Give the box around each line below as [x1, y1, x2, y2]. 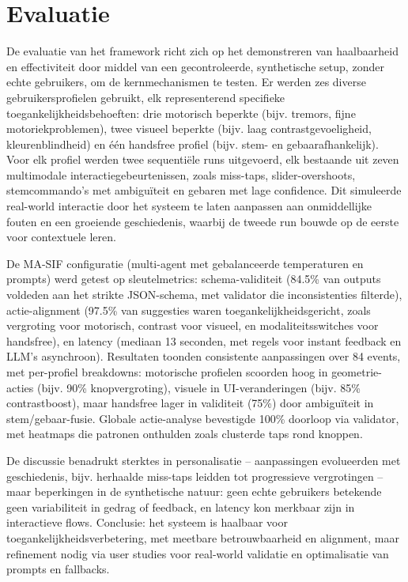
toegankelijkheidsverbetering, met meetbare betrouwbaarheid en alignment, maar [6, 529, 399, 546]
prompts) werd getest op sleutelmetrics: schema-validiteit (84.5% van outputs [6, 270, 381, 287]
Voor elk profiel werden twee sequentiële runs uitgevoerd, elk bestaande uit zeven [6, 151, 399, 168]
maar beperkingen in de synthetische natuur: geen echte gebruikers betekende [6, 483, 382, 500]
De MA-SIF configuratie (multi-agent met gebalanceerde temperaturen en [6, 255, 364, 271]
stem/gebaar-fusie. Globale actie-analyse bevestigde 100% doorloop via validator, [6, 410, 399, 426]
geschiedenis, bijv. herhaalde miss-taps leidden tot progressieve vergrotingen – [6, 467, 383, 484]
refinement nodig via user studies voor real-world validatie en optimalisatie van [6, 545, 389, 561]
